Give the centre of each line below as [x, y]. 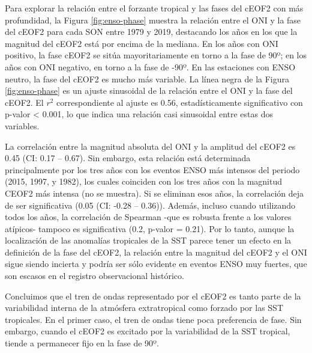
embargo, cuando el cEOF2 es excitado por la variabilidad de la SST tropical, [148, 331]
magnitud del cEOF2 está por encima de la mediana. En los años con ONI [142, 43]
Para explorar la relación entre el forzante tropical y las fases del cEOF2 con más [154, 8]
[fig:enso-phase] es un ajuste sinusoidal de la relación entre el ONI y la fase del [149, 91]
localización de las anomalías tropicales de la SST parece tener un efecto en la [148, 240]
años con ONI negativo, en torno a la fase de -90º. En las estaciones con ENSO [150, 66]
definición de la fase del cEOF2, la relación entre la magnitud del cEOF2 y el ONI [156, 252]
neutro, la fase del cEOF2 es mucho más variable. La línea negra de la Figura [147, 78]
